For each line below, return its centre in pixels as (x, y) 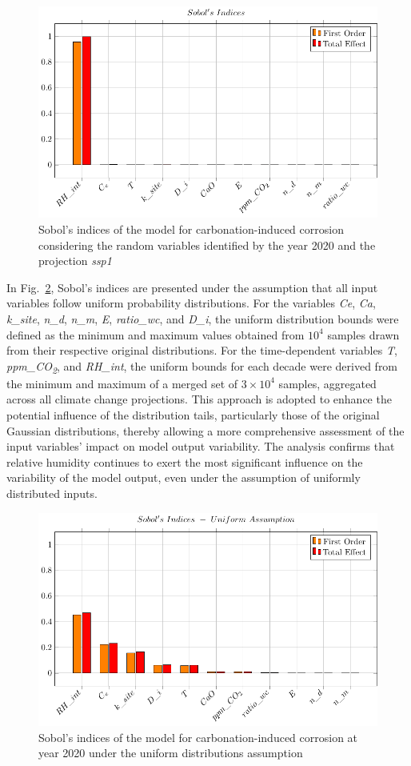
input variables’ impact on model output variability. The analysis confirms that (201, 446)
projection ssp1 (75, 261)
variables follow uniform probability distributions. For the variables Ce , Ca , (191, 303)
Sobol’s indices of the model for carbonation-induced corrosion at (198, 737)
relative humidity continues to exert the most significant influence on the (185, 461)
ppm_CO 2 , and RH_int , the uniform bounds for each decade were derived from (202, 367)
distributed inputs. (52, 493)
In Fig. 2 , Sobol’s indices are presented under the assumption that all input (192, 287)
